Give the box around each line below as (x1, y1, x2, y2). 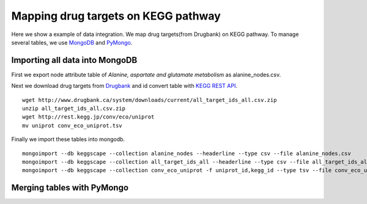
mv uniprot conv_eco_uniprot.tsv (22, 122, 122, 129)
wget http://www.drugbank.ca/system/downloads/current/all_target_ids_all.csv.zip (22, 97, 277, 103)
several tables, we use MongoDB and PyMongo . (11, 38, 133, 46)
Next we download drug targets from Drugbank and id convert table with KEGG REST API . (11, 82, 238, 90)
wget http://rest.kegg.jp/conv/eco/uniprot (22, 114, 155, 120)
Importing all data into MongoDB (11, 55, 138, 65)
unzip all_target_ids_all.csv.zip (22, 105, 125, 112)
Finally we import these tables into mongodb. (11, 136, 125, 143)
